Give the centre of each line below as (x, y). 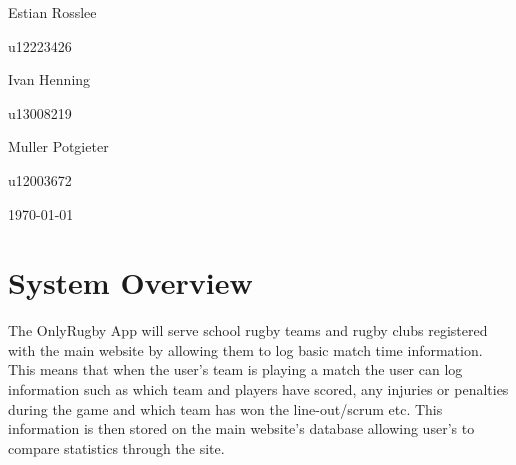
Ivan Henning (49, 79)
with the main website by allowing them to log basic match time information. (245, 349)
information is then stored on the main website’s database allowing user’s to (241, 428)
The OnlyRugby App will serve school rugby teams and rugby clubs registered (248, 330)
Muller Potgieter (58, 146)
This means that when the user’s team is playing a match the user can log (235, 369)
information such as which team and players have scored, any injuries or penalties (258, 389)
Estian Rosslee (52, 12)
